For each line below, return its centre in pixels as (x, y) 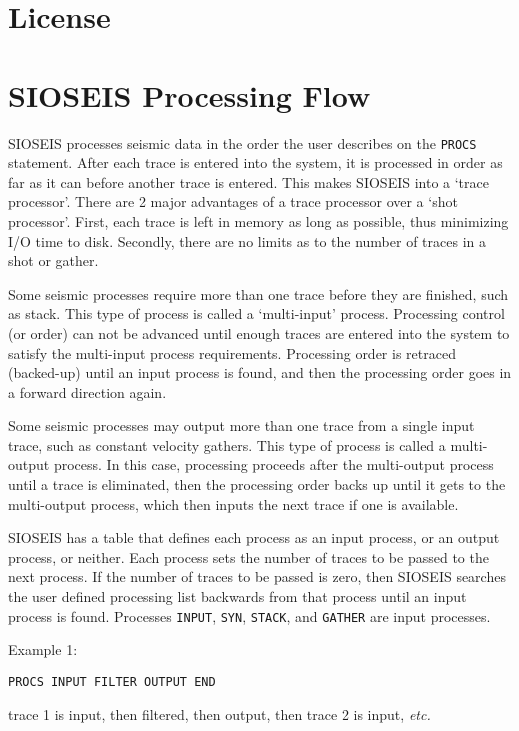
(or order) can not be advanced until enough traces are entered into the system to (259, 332)
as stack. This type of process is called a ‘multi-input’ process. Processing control (256, 313)
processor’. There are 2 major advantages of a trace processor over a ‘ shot (233, 201)
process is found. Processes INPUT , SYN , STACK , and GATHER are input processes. (249, 615)
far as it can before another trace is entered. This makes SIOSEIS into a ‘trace (248, 181)
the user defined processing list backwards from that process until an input (237, 596)
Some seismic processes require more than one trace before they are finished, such (258, 293)
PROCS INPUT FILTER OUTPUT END (112, 681)
